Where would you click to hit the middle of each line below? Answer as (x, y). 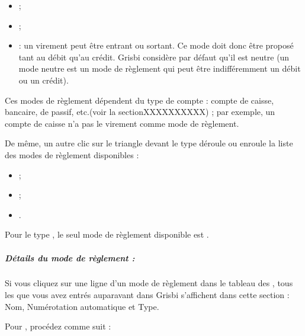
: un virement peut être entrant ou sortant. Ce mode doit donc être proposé (156, 45)
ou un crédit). (44, 80)
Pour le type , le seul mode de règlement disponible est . (107, 234)
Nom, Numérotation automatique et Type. (82, 306)
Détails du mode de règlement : (70, 257)
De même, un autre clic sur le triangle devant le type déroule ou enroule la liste (149, 143)
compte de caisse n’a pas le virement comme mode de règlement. (122, 123)
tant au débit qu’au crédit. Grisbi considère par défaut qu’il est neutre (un (154, 57)
